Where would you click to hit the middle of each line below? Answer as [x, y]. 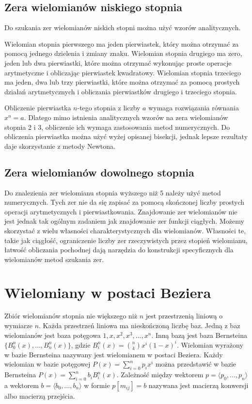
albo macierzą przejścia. [40, 395]
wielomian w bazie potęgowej [47, 364]
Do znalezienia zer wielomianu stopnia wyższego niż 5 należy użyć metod [113, 192]
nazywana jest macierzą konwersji [198, 385]
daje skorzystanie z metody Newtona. [60, 146]
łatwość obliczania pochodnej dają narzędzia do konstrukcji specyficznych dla [119, 250]
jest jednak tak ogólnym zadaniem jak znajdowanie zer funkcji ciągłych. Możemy [124, 221]
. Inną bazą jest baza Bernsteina [199, 335]
